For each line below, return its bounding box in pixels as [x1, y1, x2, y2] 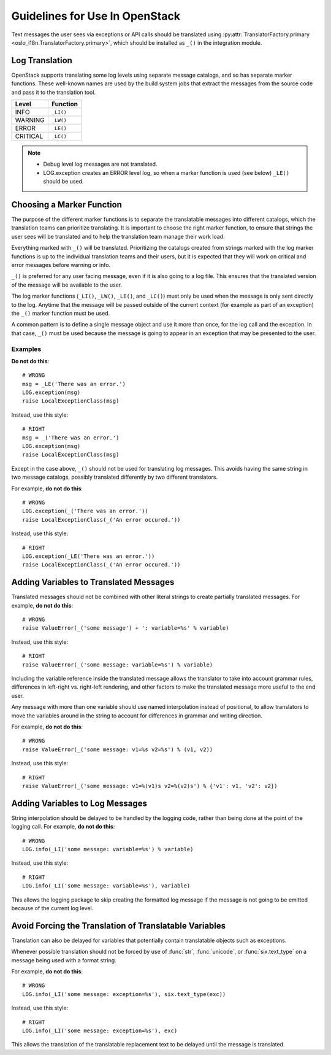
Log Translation [11, 55, 73, 66]
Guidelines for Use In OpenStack [11, 9, 181, 23]
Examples [11, 344, 42, 353]
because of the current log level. [11, 904, 94, 911]
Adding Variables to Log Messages [11, 798, 147, 808]
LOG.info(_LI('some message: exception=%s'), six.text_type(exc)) [22, 991, 226, 997]
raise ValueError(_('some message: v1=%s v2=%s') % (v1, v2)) [22, 746, 213, 753]
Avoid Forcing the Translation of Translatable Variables [11, 921, 226, 931]
